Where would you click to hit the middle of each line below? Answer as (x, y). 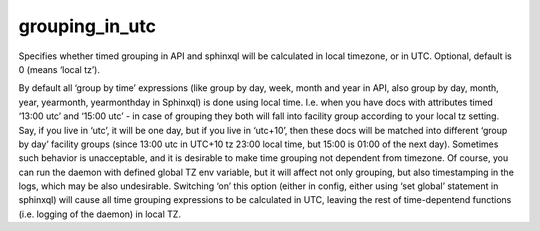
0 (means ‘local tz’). (59, 69)
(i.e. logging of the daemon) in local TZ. (100, 214)
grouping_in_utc (87, 26)
